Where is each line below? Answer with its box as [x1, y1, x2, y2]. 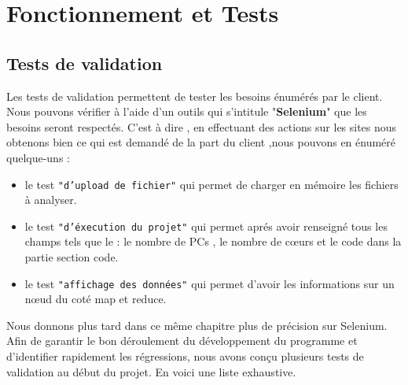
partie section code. [24, 249, 119, 265]
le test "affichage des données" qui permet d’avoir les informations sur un [24, 275, 395, 291]
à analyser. [24, 191, 77, 208]
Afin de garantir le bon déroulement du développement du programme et [6, 332, 358, 349]
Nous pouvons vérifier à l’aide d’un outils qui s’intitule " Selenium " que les [6, 103, 367, 120]
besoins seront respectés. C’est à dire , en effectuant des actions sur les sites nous [6, 118, 397, 135]
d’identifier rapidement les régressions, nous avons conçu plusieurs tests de [6, 348, 364, 365]
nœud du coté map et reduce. [24, 291, 167, 307]
